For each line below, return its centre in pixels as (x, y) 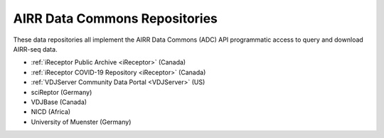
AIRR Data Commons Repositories (116, 18)
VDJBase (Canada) (59, 102)
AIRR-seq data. (35, 49)
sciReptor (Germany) (62, 92)
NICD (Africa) (51, 112)
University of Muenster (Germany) (81, 122)
